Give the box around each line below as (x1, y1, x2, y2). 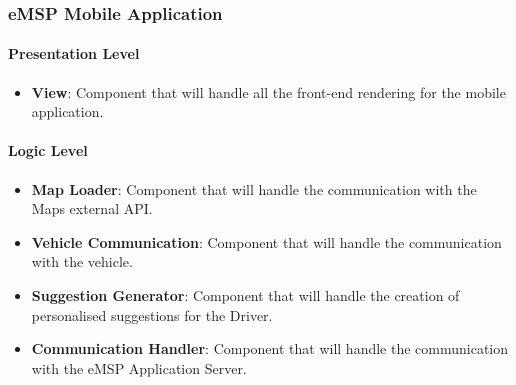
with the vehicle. (31, 251, 133, 272)
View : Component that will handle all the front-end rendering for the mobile (31, 81, 506, 102)
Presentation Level (8, 43, 140, 64)
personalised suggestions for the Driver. (31, 304, 273, 325)
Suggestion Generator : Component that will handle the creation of (31, 285, 460, 305)
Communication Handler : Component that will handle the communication (31, 338, 509, 359)
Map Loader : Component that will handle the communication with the (31, 178, 477, 199)
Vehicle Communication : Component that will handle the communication (31, 231, 502, 252)
